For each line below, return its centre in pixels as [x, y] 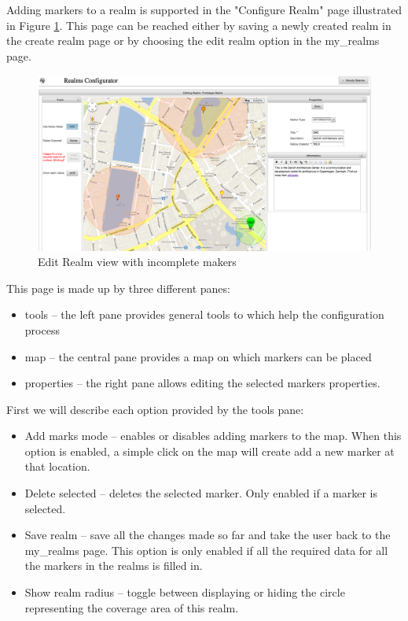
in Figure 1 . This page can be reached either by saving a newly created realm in [199, 25]
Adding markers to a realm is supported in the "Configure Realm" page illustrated [204, 9]
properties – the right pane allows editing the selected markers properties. [202, 383]
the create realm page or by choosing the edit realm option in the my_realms [193, 41]
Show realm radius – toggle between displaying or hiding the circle [185, 592]
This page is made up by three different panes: [118, 288]
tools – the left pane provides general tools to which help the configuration [204, 314]
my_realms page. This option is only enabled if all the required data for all [206, 550]
